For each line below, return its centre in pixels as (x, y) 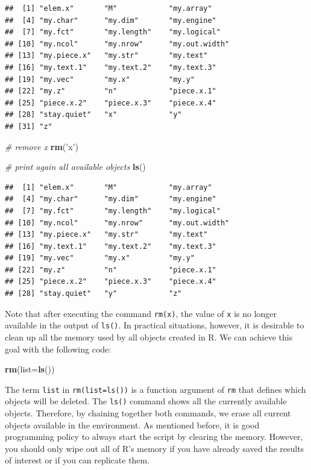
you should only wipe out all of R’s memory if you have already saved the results (155, 448)
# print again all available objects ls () (75, 167)
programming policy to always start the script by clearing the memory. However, (154, 437)
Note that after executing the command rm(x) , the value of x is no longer (141, 313)
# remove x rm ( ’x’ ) (42, 146)
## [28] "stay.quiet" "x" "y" (93, 115)
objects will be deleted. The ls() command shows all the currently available (146, 401)
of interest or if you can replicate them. (77, 460)
